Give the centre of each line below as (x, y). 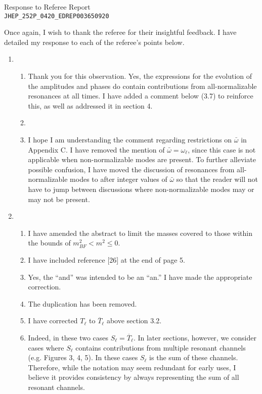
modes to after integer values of (119, 179)
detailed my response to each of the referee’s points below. (94, 42)
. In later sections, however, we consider (195, 337)
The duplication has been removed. (82, 303)
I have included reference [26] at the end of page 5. (106, 259)
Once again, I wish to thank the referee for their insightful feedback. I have (120, 32)
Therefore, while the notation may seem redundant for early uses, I (132, 367)
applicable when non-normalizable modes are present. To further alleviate (142, 159)
